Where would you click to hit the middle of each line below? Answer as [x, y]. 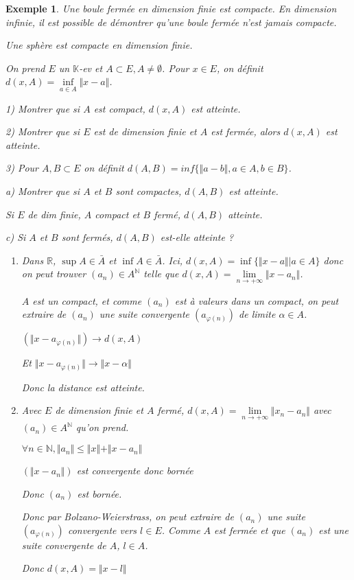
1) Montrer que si [43, 108]
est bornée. [99, 493]
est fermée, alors [246, 131]
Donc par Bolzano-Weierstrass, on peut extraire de [128, 517]
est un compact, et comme [87, 300]
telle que [161, 274]
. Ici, [173, 260]
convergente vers [102, 530]
